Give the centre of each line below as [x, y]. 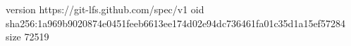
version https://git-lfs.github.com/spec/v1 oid [105, 9]
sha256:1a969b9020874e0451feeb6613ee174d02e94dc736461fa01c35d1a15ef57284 [175, 23]
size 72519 [27, 37]
